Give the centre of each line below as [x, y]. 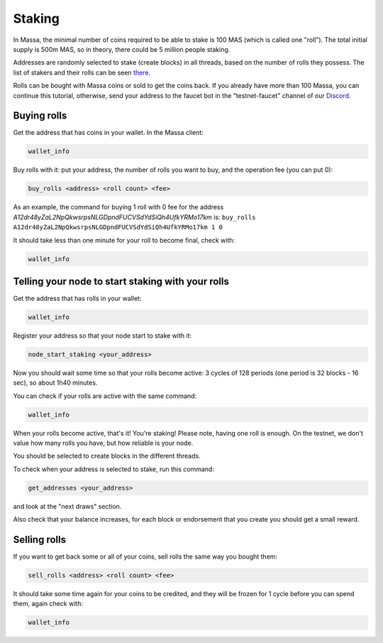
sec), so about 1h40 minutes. [55, 383]
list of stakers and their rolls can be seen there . [82, 72]
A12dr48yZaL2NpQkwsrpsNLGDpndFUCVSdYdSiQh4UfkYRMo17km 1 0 [118, 227]
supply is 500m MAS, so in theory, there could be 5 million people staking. [122, 49]
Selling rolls [40, 540]
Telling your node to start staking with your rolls [121, 281]
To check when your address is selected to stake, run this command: [113, 469]
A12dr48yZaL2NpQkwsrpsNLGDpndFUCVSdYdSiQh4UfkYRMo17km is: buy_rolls [134, 217]
